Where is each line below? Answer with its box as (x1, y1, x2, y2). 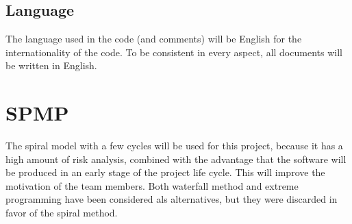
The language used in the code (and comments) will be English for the (5, 32, 302, 46)
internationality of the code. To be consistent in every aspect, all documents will (5, 45, 342, 59)
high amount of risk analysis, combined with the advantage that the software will (5, 151, 347, 166)
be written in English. (5, 58, 97, 73)
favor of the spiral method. (5, 206, 118, 220)
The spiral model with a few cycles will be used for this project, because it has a (5, 138, 343, 153)
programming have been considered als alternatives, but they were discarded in (5, 192, 338, 206)
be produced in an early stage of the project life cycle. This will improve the (5, 165, 325, 179)
